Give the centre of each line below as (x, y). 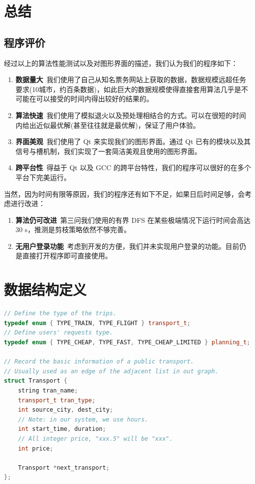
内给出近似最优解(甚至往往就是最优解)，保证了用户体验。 (108, 125)
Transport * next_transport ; (64, 468)
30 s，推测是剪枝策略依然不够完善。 (73, 229)
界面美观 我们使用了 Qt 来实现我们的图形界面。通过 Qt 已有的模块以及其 (133, 141)
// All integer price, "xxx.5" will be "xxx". (95, 439)
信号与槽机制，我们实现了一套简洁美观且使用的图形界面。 (108, 151)
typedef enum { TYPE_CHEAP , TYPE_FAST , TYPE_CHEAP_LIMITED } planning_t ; (127, 342)
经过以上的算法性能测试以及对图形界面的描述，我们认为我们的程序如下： (121, 63)
